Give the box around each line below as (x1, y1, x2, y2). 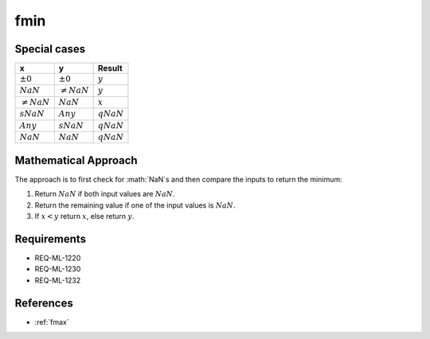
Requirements (14, 232, 87, 246)
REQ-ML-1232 (34, 275, 81, 285)
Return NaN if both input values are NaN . (34, 189, 175, 199)
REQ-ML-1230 (34, 264, 81, 274)
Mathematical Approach (14, 154, 139, 167)
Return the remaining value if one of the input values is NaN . (34, 200, 236, 210)
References (14, 296, 73, 310)
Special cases (14, 42, 86, 56)
